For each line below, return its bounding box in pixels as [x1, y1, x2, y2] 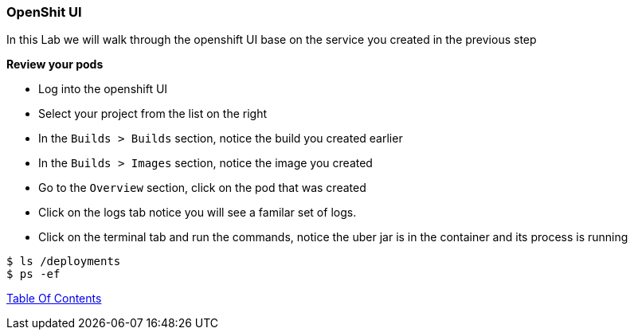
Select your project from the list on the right [38, 107, 268, 121]
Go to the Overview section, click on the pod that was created [38, 181, 366, 195]
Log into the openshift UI [38, 82, 168, 96]
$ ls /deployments [6, 255, 121, 268]
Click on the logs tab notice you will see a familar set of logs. [38, 205, 357, 220]
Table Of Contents [6, 291, 102, 306]
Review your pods [6, 57, 104, 72]
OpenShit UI [6, 4, 82, 20]
